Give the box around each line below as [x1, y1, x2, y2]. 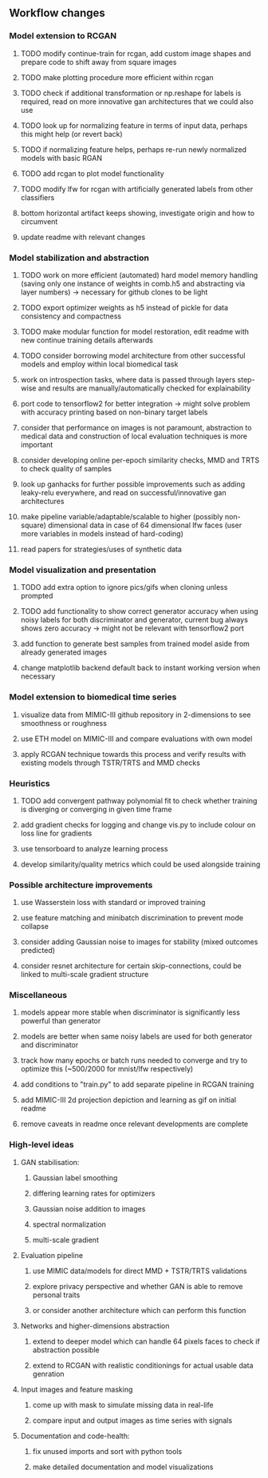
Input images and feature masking [20, 1384, 133, 1394]
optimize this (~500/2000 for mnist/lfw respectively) [20, 1064, 194, 1074]
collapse [20, 922, 49, 931]
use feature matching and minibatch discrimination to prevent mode [20, 913, 244, 923]
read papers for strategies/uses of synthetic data [20, 544, 183, 554]
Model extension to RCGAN [9, 30, 117, 42]
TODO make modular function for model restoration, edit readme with [20, 326, 250, 336]
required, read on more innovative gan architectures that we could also [20, 96, 254, 106]
